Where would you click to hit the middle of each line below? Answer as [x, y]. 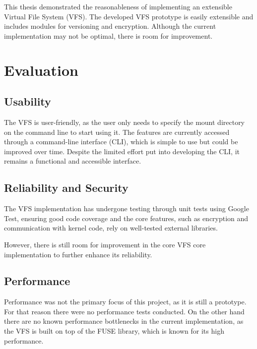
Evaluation [41, 70]
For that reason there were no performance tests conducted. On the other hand [124, 311]
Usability [28, 101]
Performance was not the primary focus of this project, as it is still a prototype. [125, 302]
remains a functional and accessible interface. [73, 161]
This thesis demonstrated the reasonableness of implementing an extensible [118, 6]
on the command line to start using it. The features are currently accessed [117, 132]
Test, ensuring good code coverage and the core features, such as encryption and [126, 218]
